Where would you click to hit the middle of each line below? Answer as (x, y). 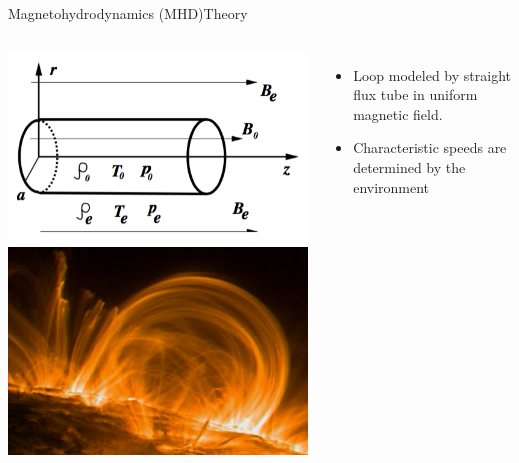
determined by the (409, 166)
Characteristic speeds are (430, 147)
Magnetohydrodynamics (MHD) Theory (128, 13)
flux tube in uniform (415, 94)
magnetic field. (398, 113)
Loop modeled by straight (432, 74)
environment (391, 186)
